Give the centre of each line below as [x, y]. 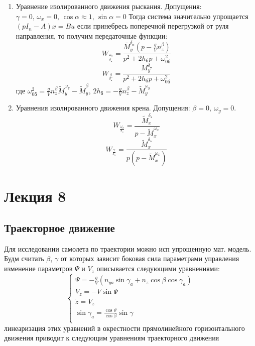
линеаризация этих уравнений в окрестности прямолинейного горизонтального [124, 328]
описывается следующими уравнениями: [158, 268]
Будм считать [24, 258]
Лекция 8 [35, 196]
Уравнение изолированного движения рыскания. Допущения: [109, 6]
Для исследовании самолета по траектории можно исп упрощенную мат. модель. [128, 248]
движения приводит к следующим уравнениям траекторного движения [112, 338]
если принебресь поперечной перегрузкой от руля [153, 26]
